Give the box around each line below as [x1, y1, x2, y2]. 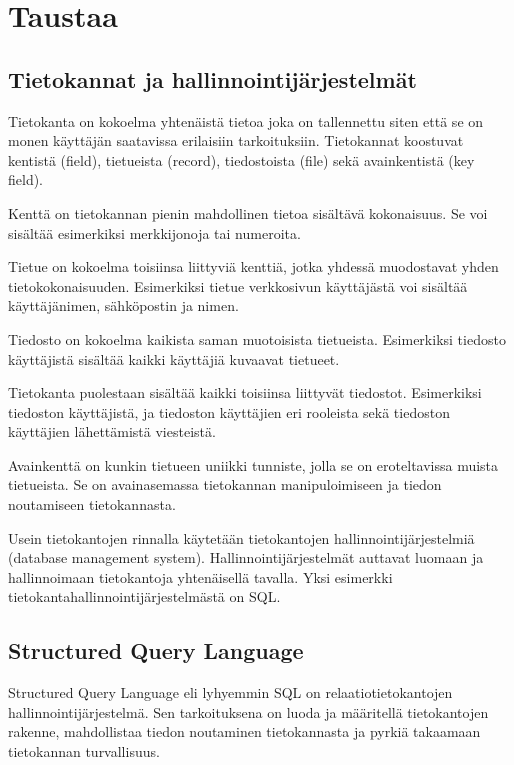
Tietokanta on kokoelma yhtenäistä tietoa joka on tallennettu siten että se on [8, 110, 484, 131]
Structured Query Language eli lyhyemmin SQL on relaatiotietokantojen [8, 682, 453, 703]
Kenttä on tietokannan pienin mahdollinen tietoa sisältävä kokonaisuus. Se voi [8, 202, 488, 223]
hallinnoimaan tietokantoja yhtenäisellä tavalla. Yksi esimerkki [8, 566, 393, 587]
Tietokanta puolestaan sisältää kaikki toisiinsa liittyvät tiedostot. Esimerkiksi [8, 382, 482, 403]
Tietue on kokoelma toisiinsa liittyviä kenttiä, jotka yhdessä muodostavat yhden [8, 256, 499, 277]
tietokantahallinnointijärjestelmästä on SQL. [8, 586, 281, 607]
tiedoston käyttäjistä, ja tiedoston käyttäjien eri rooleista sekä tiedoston [8, 401, 450, 422]
